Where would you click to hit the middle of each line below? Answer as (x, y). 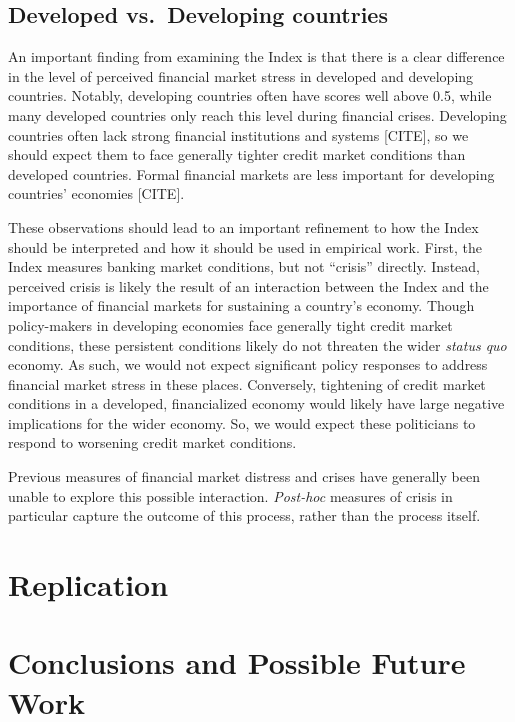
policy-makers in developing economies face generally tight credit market (230, 324)
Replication (88, 584)
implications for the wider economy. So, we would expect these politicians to (242, 422)
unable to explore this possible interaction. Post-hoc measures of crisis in (230, 495)
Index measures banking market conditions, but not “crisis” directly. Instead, (244, 266)
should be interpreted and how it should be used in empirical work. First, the (245, 246)
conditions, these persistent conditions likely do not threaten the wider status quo (257, 344)
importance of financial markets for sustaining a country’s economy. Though (241, 305)
